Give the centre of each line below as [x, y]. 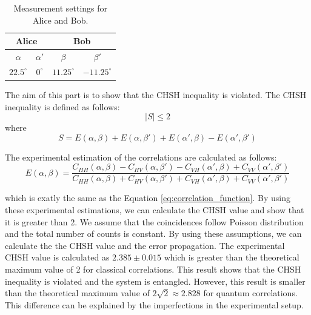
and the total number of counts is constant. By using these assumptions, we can [153, 234]
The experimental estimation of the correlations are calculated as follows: [141, 157]
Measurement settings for [61, 8]
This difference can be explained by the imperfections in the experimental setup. [154, 304]
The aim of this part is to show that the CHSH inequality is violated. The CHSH [156, 94]
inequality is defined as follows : [62, 106]
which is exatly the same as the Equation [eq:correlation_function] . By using [148, 198]
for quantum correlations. [250, 293]
